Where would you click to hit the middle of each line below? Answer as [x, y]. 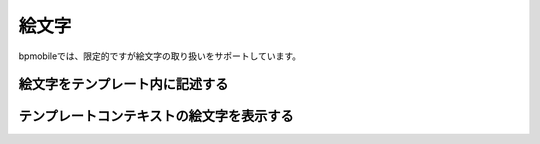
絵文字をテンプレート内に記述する [123, 84]
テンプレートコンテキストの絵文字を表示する [156, 116]
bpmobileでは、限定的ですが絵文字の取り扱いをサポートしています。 [160, 56]
